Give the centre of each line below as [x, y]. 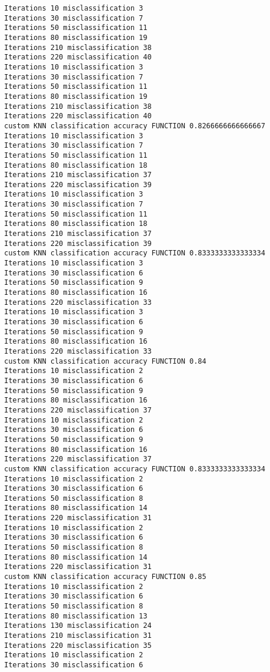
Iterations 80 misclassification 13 [76, 616]
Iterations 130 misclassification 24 [78, 626]
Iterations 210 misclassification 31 [78, 636]
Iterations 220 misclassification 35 [78, 645]
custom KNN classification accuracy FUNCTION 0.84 [105, 361]
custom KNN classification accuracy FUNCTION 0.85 [105, 577]
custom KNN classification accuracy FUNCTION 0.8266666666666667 [135, 126]
